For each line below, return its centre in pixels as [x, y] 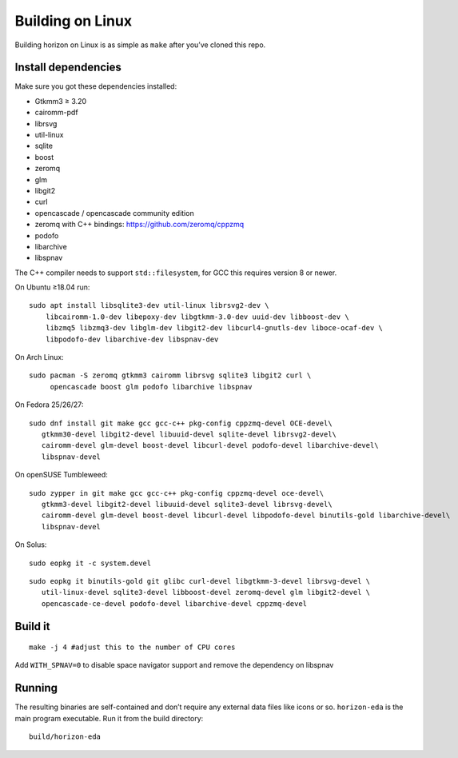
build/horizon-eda [65, 737]
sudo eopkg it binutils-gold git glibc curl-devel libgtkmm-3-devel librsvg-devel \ [200, 581]
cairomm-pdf [57, 113]
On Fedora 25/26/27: [49, 405]
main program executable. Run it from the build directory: [109, 718]
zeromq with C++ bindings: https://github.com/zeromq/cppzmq [139, 225]
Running [36, 688]
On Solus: [31, 545]
